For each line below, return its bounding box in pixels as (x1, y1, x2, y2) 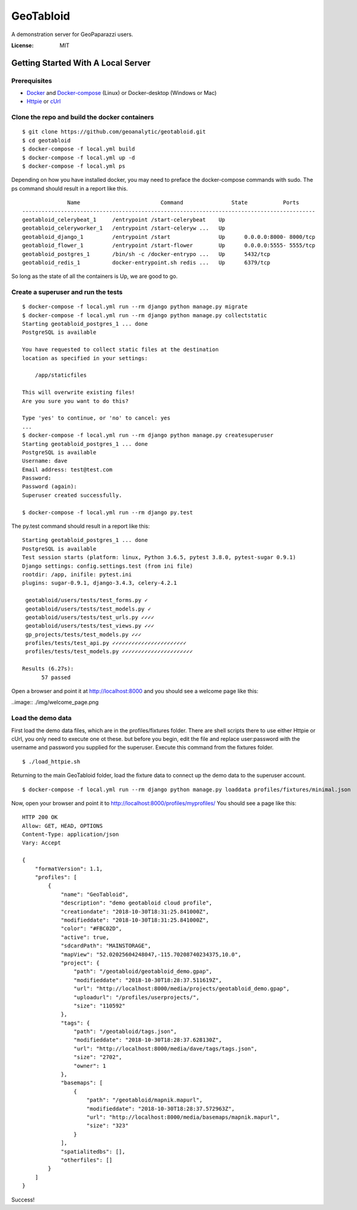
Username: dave (22, 457, 68, 465)
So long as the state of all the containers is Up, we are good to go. (11, 272, 178, 280)
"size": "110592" (73, 1002, 125, 1009)
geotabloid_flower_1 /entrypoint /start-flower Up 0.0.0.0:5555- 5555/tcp (22, 242, 316, 249)
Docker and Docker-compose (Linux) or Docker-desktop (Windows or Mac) (26, 89, 217, 97)
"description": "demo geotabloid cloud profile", (61, 900, 213, 906)
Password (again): (22, 483, 78, 490)
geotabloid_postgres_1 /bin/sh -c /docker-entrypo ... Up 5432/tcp (22, 250, 271, 257)
